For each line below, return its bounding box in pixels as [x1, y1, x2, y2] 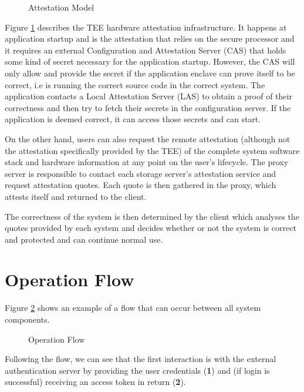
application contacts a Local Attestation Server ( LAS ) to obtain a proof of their [5, 90, 292, 102]
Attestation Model [28, 1, 94, 13]
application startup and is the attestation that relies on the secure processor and [5, 32, 295, 45]
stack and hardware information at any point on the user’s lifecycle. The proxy [5, 156, 289, 168]
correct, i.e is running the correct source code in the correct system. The [5, 78, 265, 91]
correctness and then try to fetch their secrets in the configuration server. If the [5, 101, 291, 113]
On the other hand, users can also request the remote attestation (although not [5, 132, 291, 145]
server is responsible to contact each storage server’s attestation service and [5, 167, 276, 179]
